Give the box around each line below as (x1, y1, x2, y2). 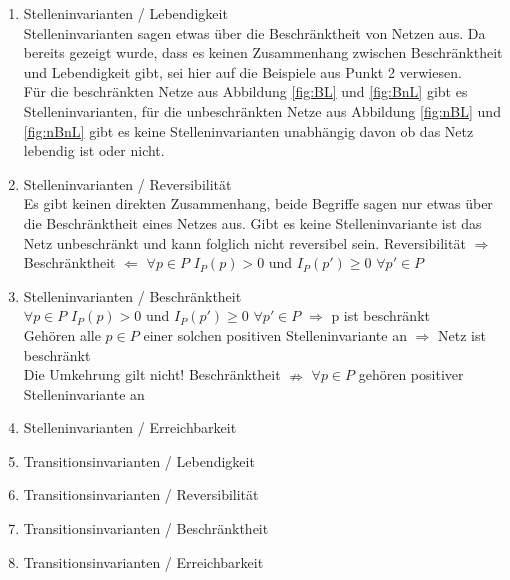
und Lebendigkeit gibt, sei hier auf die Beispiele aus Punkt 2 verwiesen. (23, 61, 462, 82)
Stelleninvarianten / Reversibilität (23, 173, 232, 194)
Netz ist (438, 324, 486, 345)
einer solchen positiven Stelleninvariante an (143, 324, 407, 345)
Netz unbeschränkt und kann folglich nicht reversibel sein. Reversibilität (23, 232, 466, 253)
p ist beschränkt (331, 305, 430, 326)
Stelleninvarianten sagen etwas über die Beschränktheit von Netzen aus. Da (23, 22, 486, 43)
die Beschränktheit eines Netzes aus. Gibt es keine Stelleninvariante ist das (23, 212, 482, 233)
